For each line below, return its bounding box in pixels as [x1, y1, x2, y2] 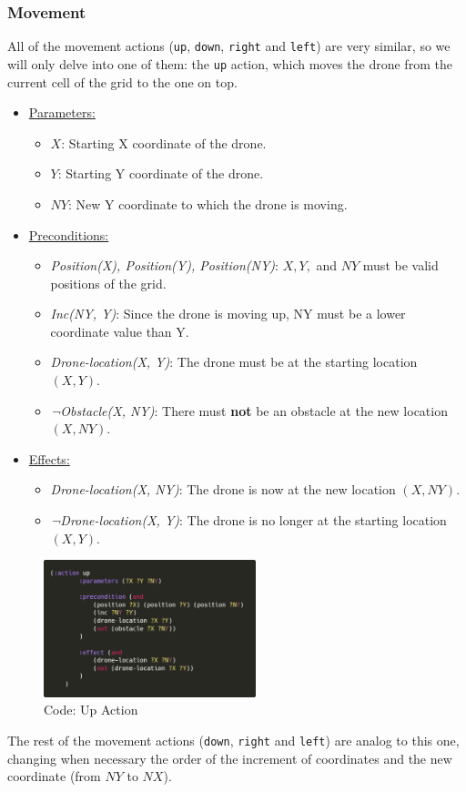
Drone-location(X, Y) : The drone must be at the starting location [50, 352, 418, 371]
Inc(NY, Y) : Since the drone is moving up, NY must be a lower [50, 304, 406, 323]
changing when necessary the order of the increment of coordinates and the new [7, 748, 452, 767]
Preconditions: [28, 225, 109, 244]
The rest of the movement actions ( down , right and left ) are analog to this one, [7, 731, 460, 750]
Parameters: [28, 103, 96, 122]
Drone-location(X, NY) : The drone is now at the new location [50, 480, 396, 499]
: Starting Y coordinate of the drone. [57, 164, 264, 183]
